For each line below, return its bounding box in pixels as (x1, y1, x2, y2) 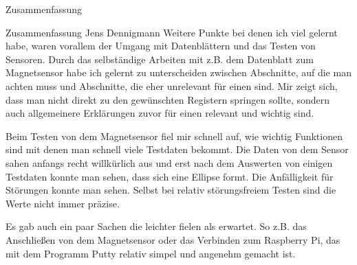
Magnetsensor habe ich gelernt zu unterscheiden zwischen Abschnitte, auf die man (6, 65, 351, 80)
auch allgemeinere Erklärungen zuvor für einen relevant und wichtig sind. (6, 106, 314, 120)
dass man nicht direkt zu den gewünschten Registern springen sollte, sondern (6, 92, 330, 106)
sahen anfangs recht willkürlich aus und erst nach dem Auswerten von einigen (6, 155, 333, 170)
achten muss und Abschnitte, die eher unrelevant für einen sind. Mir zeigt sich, (6, 78, 338, 93)
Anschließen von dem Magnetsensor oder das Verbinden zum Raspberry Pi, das (6, 232, 340, 246)
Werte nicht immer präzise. (6, 196, 120, 210)
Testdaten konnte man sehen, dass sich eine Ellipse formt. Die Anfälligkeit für (6, 169, 334, 183)
